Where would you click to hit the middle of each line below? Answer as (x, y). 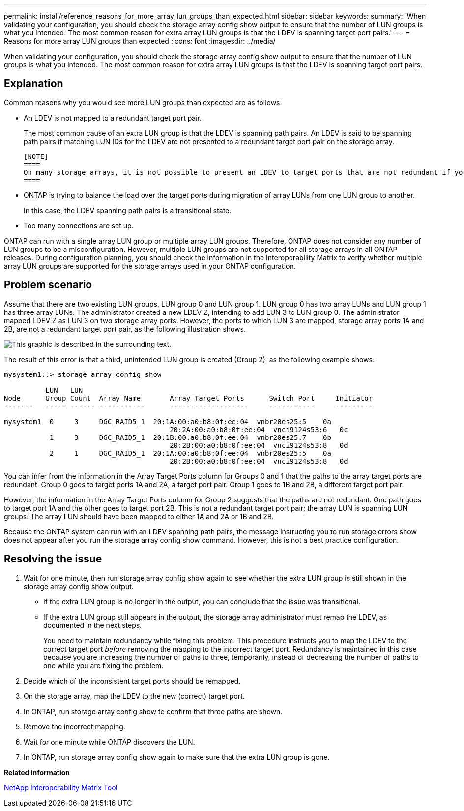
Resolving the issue (53, 559)
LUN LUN (64, 390)
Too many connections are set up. (79, 225)
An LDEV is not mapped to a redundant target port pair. (113, 118)
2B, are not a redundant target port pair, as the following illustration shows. (125, 329)
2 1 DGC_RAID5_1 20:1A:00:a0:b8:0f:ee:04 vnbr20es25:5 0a (190, 453)
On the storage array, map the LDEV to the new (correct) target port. (134, 696)
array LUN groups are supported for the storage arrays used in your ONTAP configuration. (150, 266)
